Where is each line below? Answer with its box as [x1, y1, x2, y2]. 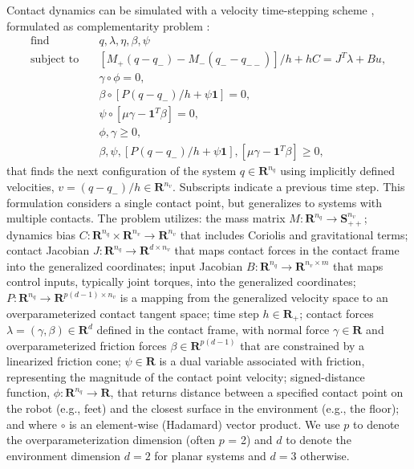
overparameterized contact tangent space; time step [6, 304, 259, 321]
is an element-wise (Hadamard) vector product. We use [69, 415, 340, 432]
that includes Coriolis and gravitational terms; [180, 226, 408, 243]
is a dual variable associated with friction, [159, 353, 365, 369]
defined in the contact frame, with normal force [96, 321, 330, 338]
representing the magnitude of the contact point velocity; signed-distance [6, 368, 365, 385]
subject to [30, 54, 79, 66]
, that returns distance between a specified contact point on [110, 384, 404, 401]
